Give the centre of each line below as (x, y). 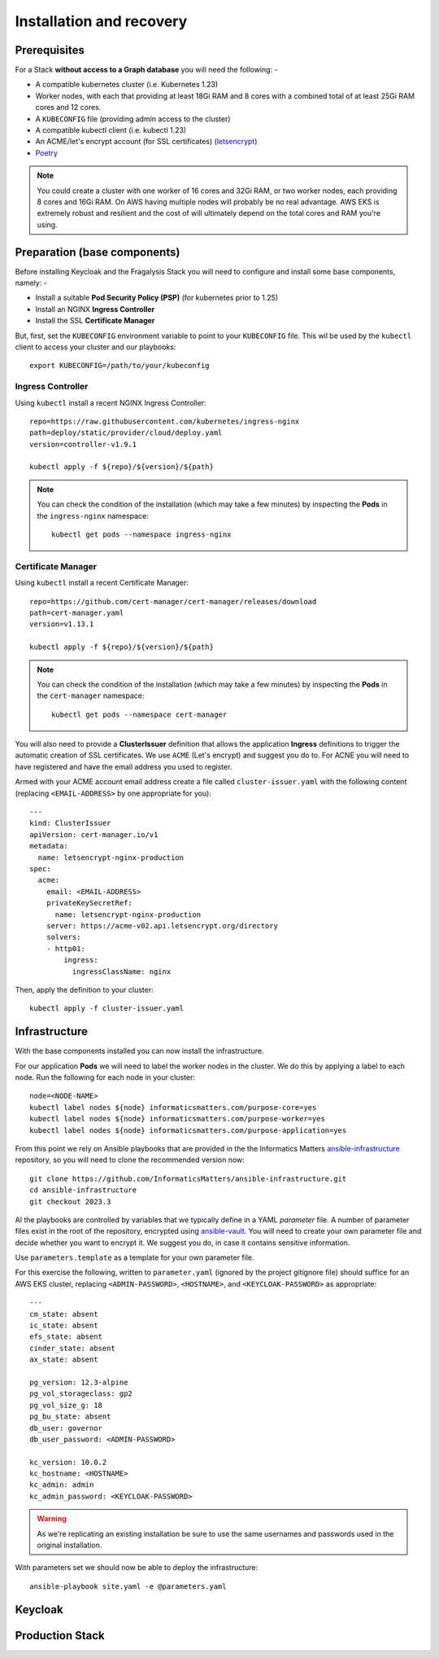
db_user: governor (66, 1428)
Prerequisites (50, 50)
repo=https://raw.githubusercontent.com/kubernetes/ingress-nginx (165, 421)
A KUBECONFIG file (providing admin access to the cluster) (133, 119)
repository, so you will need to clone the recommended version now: (130, 1160)
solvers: (63, 937)
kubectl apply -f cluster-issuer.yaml (107, 1009)
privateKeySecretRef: (89, 903)
